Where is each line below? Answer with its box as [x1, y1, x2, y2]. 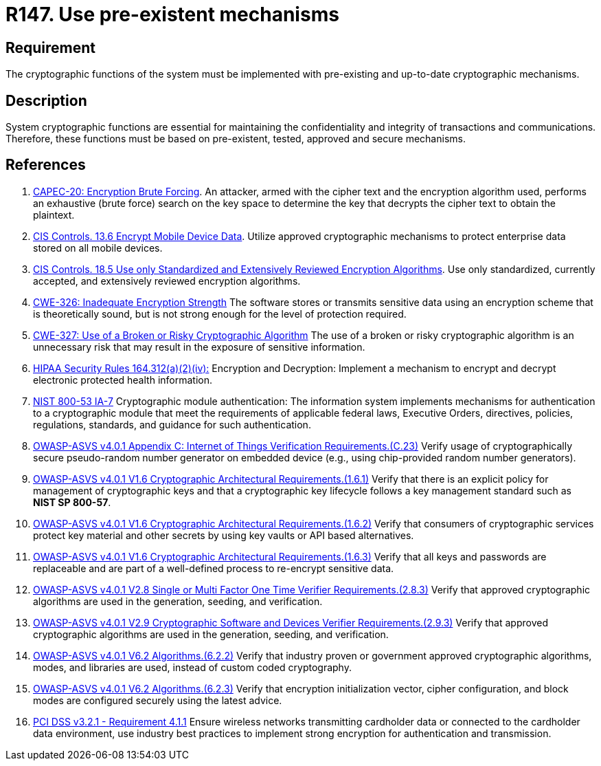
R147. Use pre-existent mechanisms [5, 3, 339, 26]
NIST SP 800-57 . [33, 496, 111, 508]
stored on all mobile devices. [33, 241, 163, 254]
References [5, 156, 86, 174]
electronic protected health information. [33, 373, 212, 386]
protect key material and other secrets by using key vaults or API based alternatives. [33, 529, 414, 541]
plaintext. [33, 208, 75, 221]
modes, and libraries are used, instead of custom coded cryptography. [33, 661, 352, 673]
